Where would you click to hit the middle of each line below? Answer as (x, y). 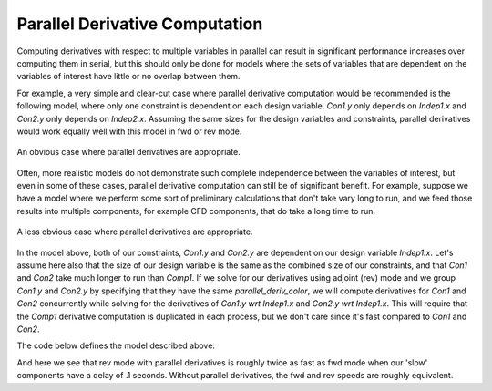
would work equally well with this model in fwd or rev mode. (129, 131)
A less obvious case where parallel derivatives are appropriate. (135, 232)
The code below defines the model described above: (116, 345)
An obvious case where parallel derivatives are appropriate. (128, 152)
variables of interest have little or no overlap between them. (128, 77)
